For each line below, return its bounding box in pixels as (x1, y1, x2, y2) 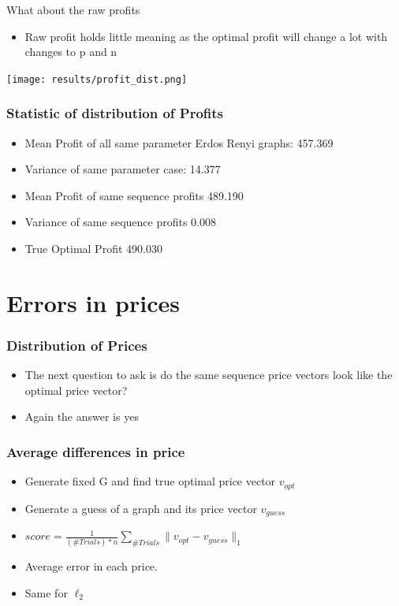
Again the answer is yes (24, 408, 139, 425)
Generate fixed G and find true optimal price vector (24, 473, 276, 489)
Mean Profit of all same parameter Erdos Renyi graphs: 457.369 (24, 134, 334, 151)
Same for (24, 585, 68, 601)
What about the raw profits (6, 2, 140, 17)
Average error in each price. (24, 558, 158, 574)
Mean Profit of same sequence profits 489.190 (24, 187, 244, 203)
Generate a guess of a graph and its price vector (24, 500, 257, 516)
